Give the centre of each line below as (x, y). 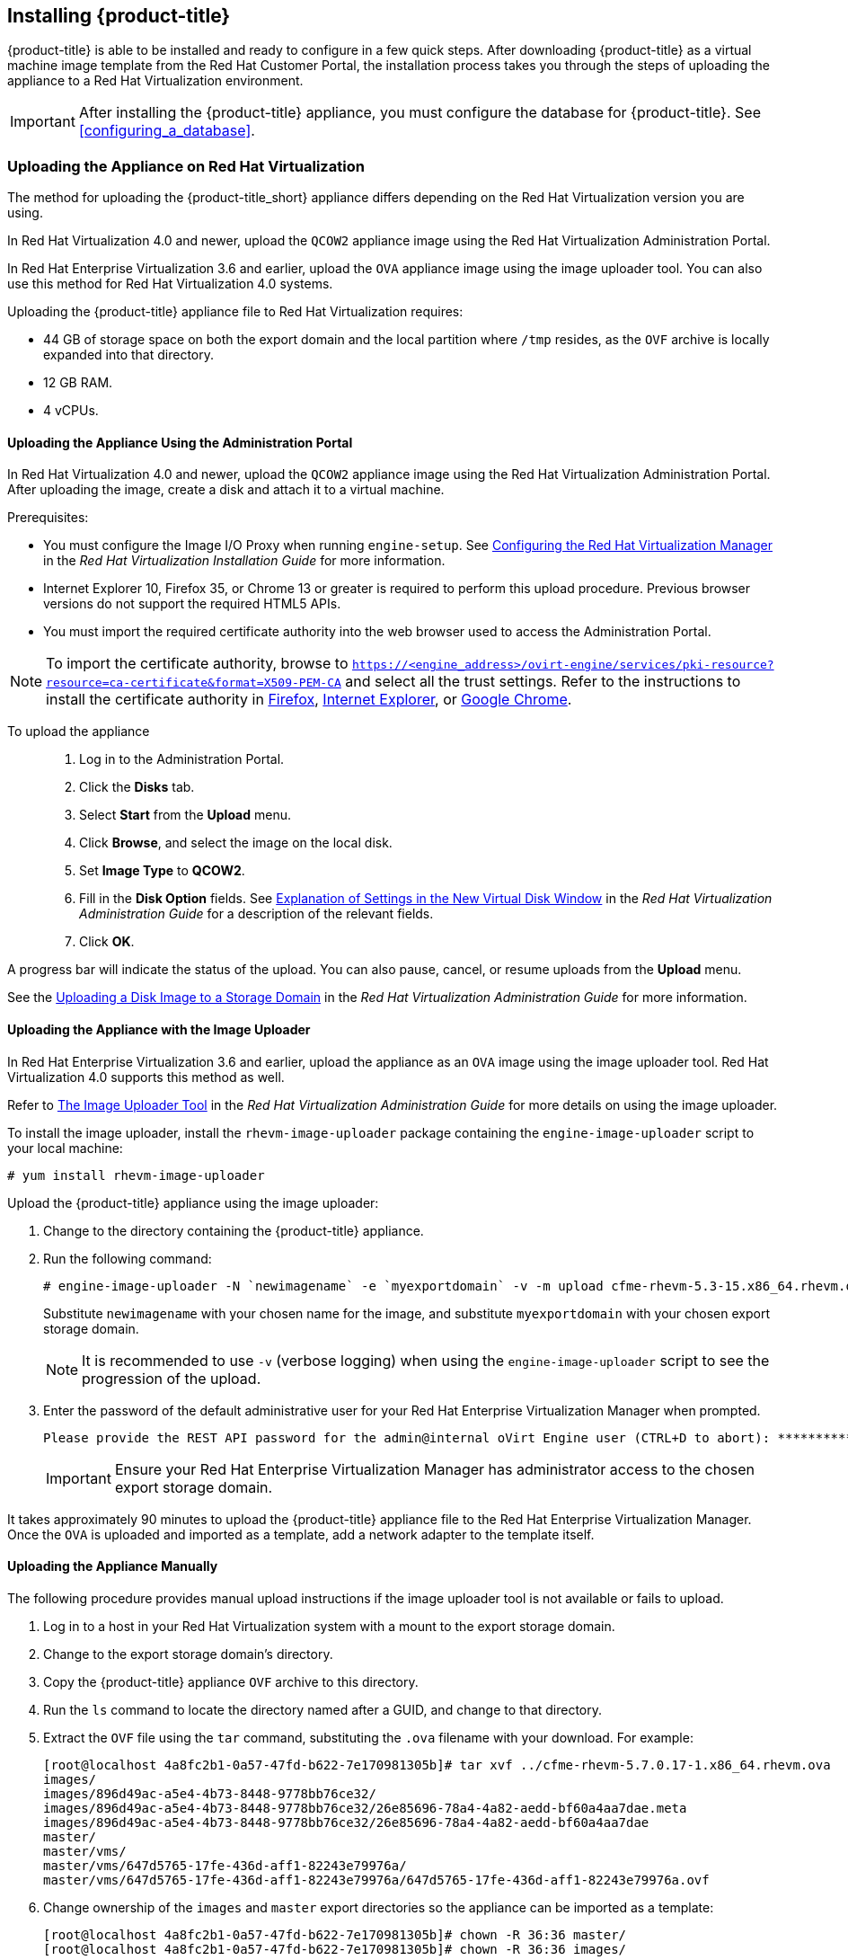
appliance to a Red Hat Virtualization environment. (155, 81)
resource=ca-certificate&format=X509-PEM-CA (194, 683)
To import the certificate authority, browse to (197, 664)
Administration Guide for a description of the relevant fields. (256, 914)
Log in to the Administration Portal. (182, 759)
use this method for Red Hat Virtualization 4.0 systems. (170, 284)
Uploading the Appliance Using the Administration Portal (180, 442)
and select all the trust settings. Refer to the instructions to (543, 682)
